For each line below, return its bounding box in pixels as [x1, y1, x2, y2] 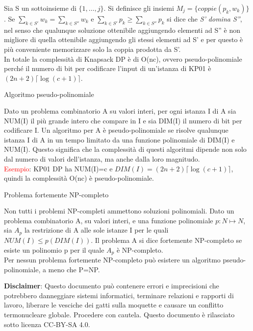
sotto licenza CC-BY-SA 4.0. [4, 319, 90, 329]
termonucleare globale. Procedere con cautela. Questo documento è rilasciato [4, 309, 235, 319]
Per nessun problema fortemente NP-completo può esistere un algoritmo [4, 254, 221, 264]
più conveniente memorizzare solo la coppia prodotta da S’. [4, 44, 181, 54]
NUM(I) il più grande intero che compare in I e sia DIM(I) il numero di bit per [4, 115, 242, 125]
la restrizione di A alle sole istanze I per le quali [24, 225, 169, 235]
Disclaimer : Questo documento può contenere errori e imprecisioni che [4, 281, 219, 291]
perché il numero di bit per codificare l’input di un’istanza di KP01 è [4, 63, 211, 73]
